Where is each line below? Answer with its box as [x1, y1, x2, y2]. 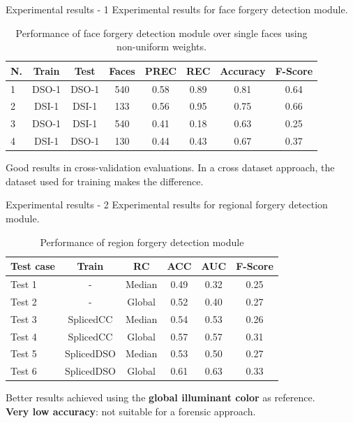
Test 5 [10, 346, 37, 361]
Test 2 [10, 294, 37, 308]
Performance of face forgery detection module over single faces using [15, 25, 308, 40]
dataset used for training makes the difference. [6, 173, 204, 188]
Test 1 [10, 277, 37, 292]
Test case [10, 259, 55, 273]
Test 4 [10, 329, 37, 343]
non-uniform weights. [117, 39, 206, 54]
